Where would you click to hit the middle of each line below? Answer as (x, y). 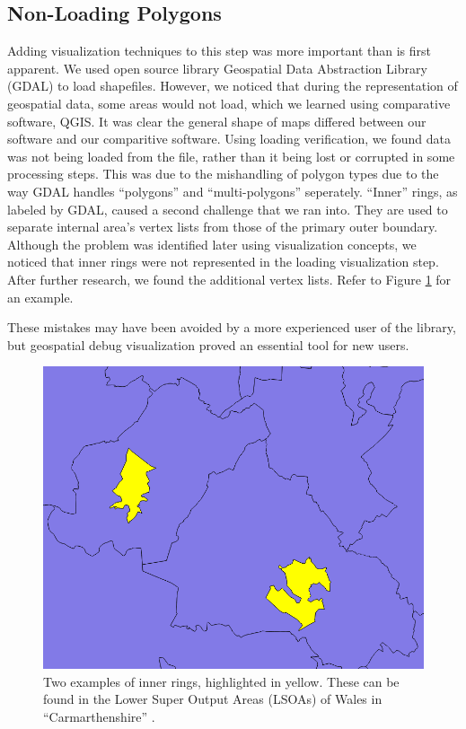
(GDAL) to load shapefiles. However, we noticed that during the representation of (233, 86)
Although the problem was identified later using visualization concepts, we (212, 244)
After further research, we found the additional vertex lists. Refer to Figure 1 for (229, 279)
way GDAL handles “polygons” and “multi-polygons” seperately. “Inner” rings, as (233, 191)
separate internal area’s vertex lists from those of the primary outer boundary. (223, 227)
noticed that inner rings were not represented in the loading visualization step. (223, 262)
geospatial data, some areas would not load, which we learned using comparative (229, 103)
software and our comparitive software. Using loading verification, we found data (229, 139)
